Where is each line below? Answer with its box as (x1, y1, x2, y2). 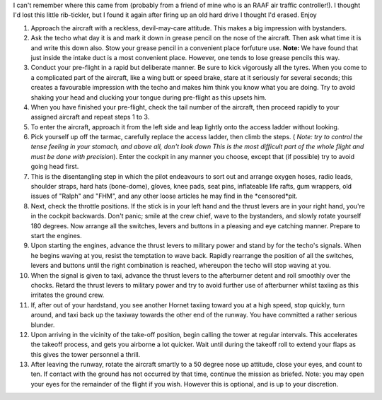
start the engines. (30, 231, 83, 240)
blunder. (30, 320, 55, 329)
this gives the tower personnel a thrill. (30, 350, 141, 358)
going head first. (30, 163, 79, 171)
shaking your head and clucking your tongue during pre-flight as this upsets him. (30, 93, 267, 102)
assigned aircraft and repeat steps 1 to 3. (30, 113, 150, 122)
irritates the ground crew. (30, 290, 105, 300)
